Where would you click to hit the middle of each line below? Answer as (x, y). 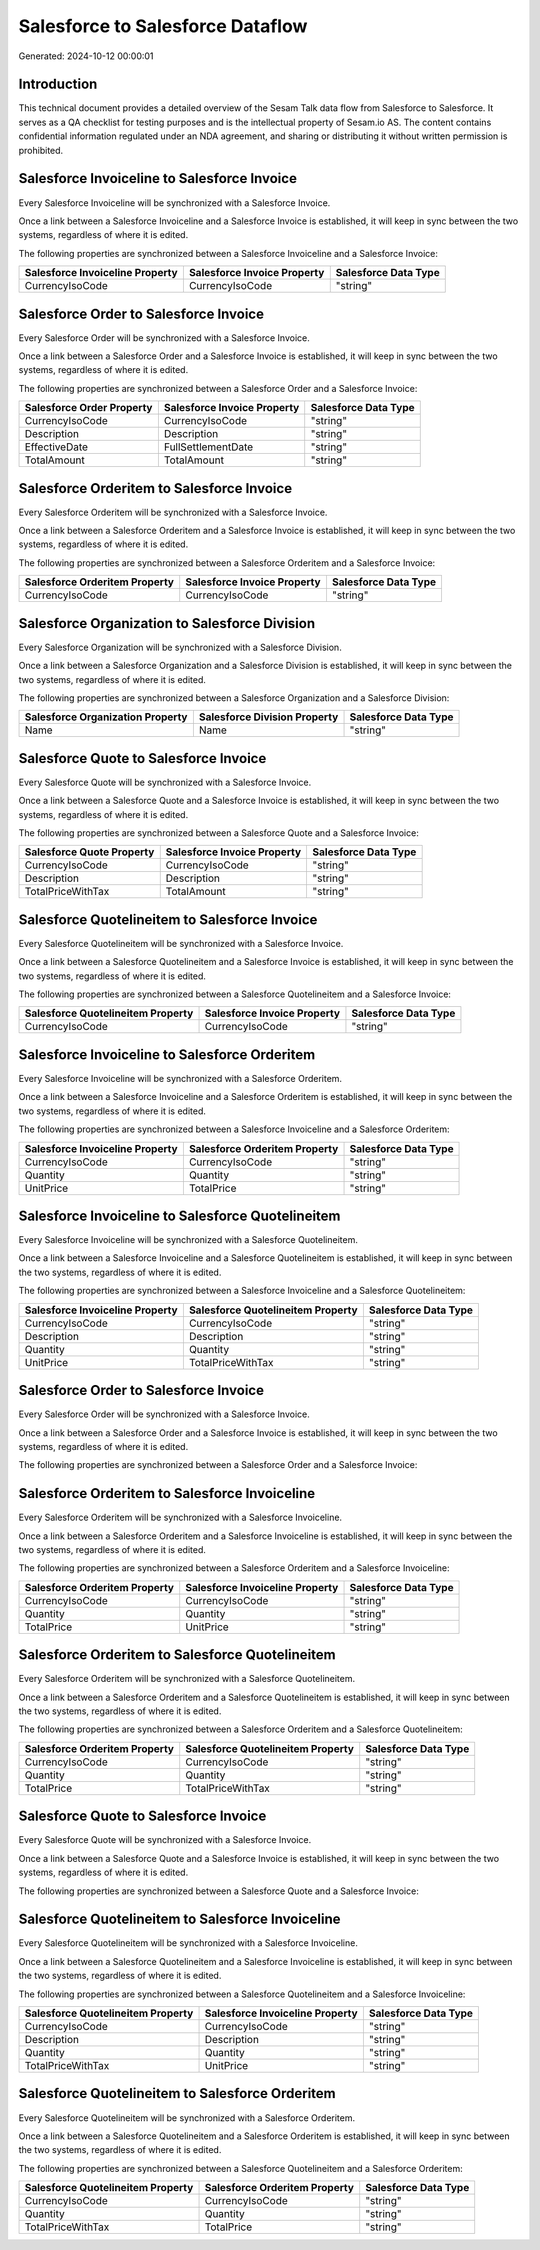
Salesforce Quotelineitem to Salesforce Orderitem (177, 2093)
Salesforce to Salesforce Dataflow (163, 26)
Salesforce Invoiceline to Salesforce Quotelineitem (179, 1215)
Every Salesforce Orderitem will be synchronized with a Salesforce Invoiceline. (180, 1517)
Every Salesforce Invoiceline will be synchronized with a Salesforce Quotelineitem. (188, 1240)
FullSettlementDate (208, 447)
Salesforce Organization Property (106, 717)
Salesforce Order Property (88, 408)
